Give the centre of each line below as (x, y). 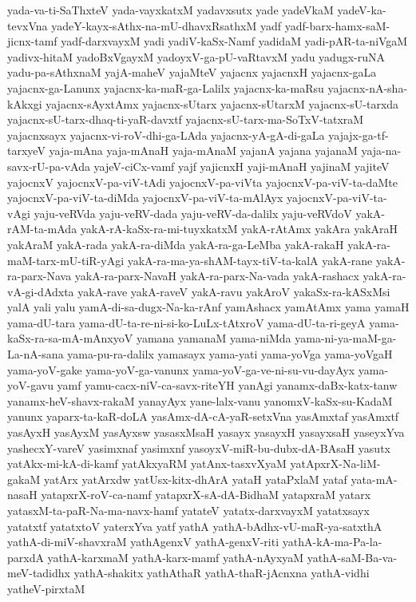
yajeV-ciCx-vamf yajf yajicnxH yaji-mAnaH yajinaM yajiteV (242, 166)
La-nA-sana (36, 354)
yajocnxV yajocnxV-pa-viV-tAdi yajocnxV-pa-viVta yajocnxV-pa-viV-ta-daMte (202, 182)
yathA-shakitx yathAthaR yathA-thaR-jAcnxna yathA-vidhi (222, 573)
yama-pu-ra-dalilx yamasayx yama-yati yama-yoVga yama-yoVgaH (230, 354)
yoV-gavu (30, 385)
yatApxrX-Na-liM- (335, 463)
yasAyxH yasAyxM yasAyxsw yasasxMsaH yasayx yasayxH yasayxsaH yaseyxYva (206, 432)
